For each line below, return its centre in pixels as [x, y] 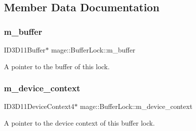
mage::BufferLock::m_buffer [93, 50]
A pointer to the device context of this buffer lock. [79, 123]
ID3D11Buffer [25, 50]
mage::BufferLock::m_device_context [136, 106]
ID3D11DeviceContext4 [39, 106]
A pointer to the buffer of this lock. [57, 66]
